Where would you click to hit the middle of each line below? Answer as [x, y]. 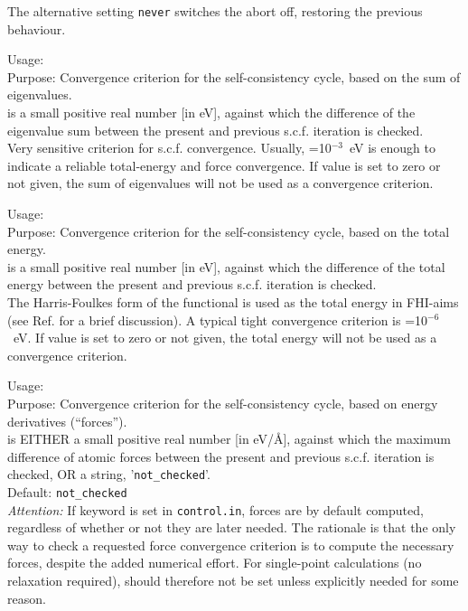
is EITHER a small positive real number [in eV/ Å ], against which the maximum [229, 439]
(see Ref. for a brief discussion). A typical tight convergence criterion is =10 [218, 320]
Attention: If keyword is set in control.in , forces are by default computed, [215, 509]
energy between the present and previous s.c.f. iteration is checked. [192, 284]
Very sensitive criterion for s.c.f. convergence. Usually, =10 [169, 148]
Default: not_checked [67, 491]
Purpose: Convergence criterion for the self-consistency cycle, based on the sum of [234, 76]
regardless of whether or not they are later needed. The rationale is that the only [232, 527]
